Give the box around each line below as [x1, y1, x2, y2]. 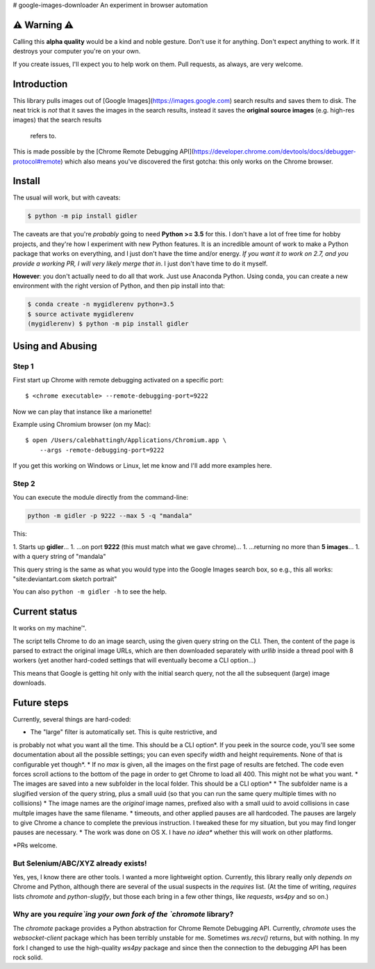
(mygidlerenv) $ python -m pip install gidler [27, 320, 189, 328]
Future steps [12, 697, 69, 708]
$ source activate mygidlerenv [27, 310, 135, 318]
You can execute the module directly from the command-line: [12, 494, 189, 502]
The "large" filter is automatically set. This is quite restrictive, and [30, 728, 217, 736]
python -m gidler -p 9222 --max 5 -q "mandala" [27, 512, 192, 520]
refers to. [30, 131, 57, 140]
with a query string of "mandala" [12, 553, 106, 561]
